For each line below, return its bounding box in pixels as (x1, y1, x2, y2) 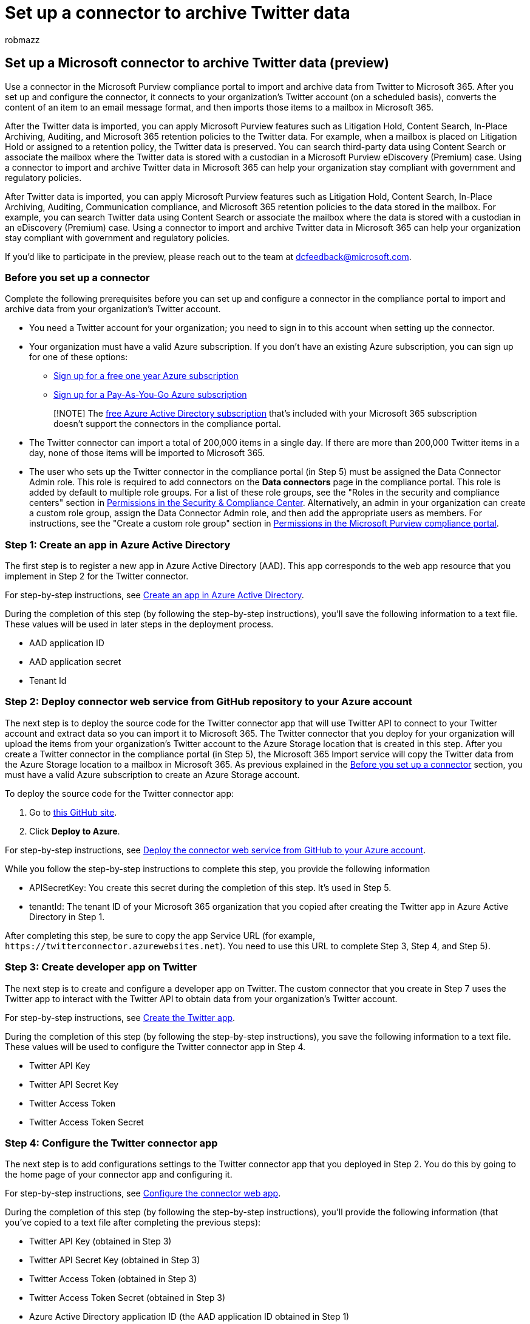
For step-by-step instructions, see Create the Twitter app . (5, 1012, 236, 1023)
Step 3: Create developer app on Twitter (5, 961, 197, 974)
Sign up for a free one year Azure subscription (53, 370, 239, 381)
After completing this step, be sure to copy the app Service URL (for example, (5, 930, 316, 941)
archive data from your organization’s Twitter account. (5, 304, 221, 315)
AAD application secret (29, 657, 121, 667)
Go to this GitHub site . (29, 807, 117, 817)
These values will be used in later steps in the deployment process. (5, 619, 274, 630)
